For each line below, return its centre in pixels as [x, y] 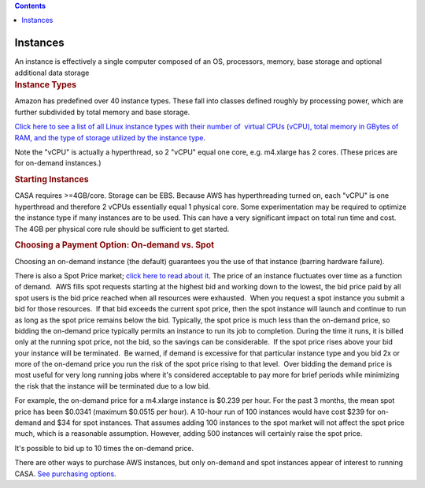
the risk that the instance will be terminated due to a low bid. [113, 386]
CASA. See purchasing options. [66, 474]
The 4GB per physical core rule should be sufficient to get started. [122, 229]
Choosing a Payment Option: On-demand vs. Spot [115, 245]
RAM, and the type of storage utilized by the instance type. [110, 137]
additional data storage [52, 73]
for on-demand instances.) [58, 163]
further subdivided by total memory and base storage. [102, 112]
